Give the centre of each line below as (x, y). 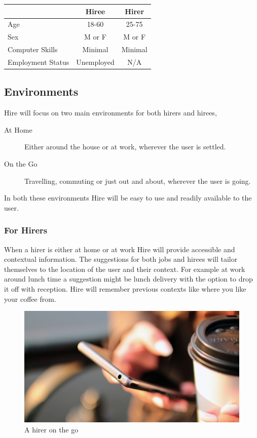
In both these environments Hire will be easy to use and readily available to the (128, 198)
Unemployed (95, 62)
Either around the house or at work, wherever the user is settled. (125, 147)
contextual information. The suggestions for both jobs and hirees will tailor (121, 259)
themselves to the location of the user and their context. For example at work (125, 269)
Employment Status (39, 62)
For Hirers (26, 230)
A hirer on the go (51, 429)
